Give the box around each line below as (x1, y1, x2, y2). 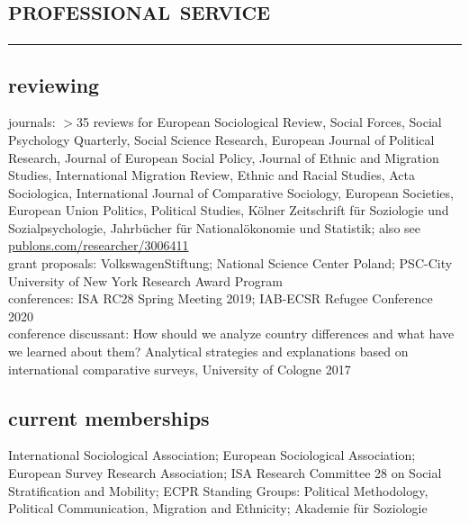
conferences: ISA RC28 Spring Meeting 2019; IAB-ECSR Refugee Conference (8, 289, 433, 308)
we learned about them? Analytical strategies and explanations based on (8, 342, 409, 361)
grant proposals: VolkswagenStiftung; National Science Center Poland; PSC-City (8, 254, 453, 273)
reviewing (8, 70, 100, 98)
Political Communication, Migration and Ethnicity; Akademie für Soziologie (8, 499, 428, 518)
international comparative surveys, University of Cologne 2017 (8, 359, 351, 378)
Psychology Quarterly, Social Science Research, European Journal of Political (8, 130, 435, 149)
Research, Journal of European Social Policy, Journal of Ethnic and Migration (8, 148, 439, 167)
